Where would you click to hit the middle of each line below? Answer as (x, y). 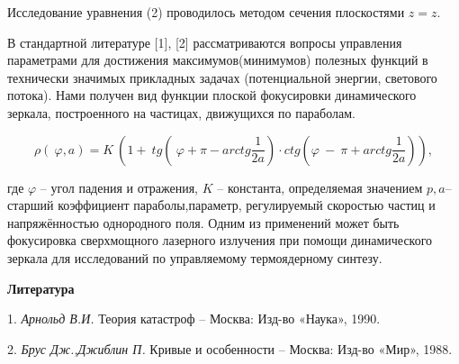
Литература (41, 288)
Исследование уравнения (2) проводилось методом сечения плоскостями (206, 12)
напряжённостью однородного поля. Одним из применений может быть (203, 222)
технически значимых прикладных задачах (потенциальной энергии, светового (222, 77)
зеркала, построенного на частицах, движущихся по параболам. (181, 112)
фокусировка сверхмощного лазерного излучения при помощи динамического (220, 240)
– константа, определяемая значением (320, 187)
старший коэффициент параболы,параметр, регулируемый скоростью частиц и (221, 205)
